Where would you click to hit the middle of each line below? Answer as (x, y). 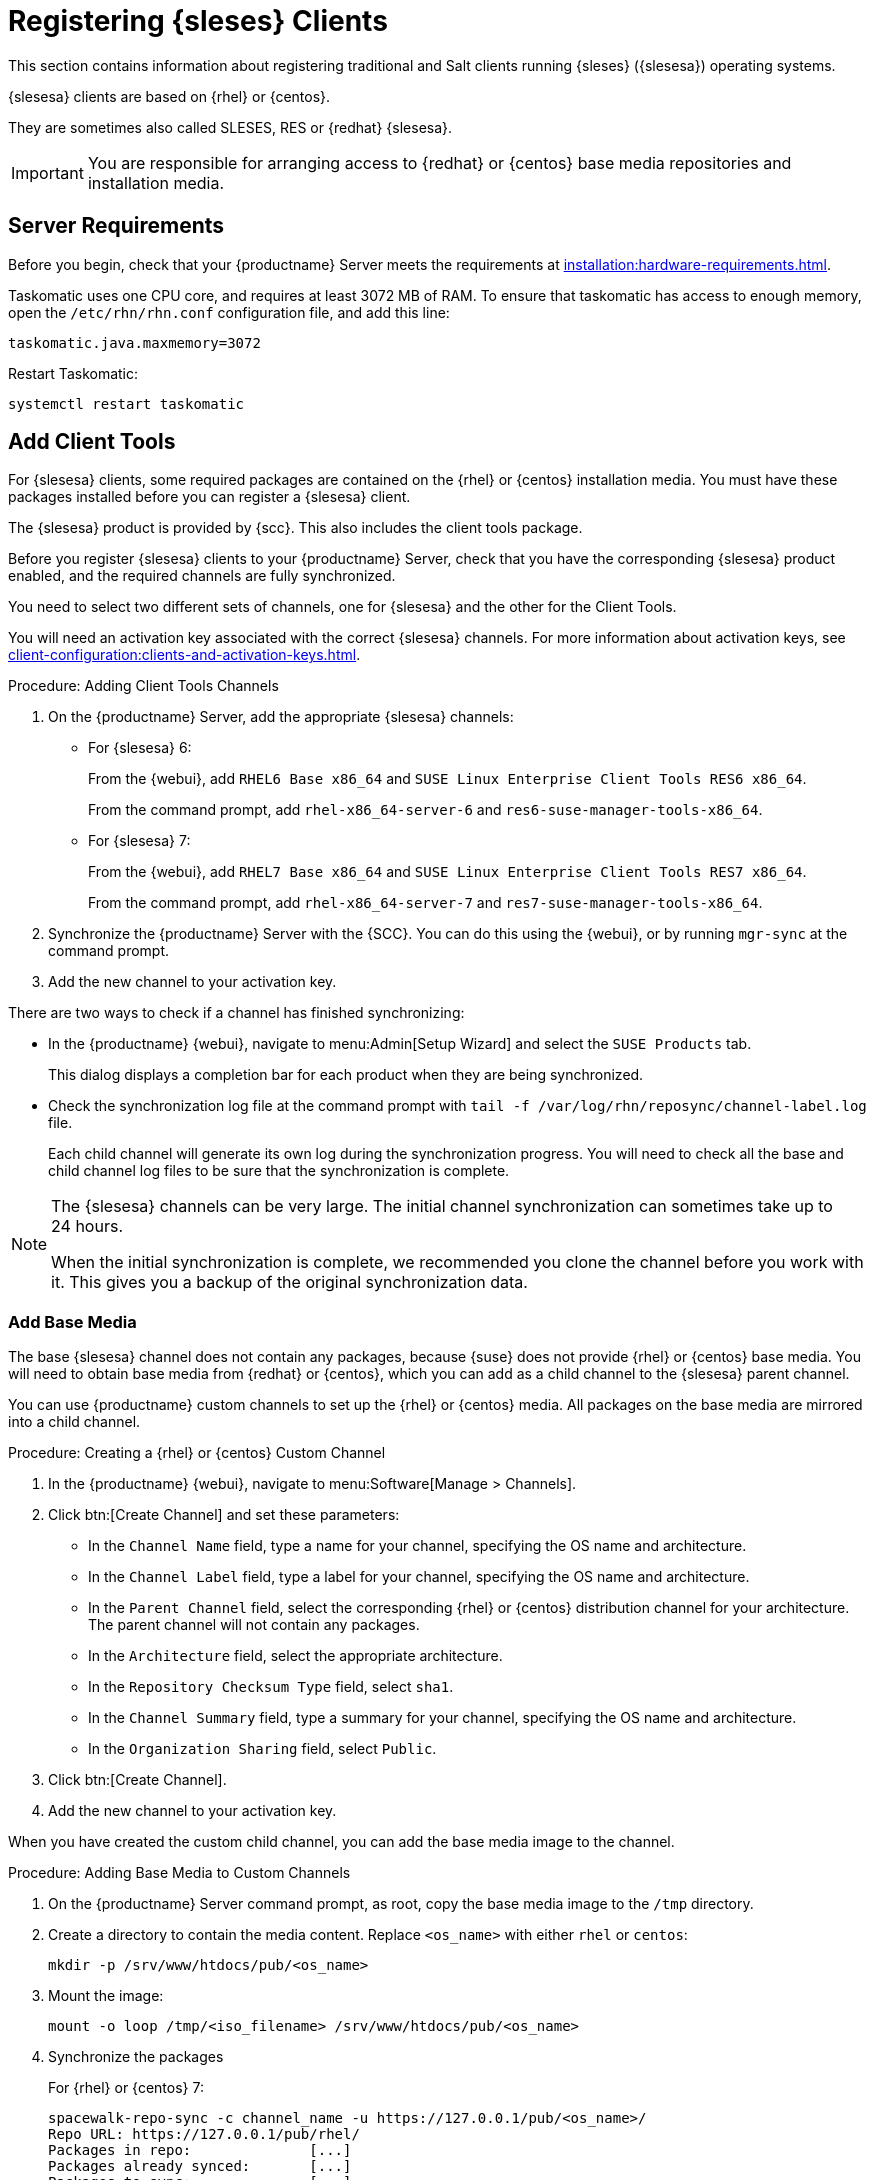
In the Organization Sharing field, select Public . (262, 1749)
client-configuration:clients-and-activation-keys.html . (184, 655)
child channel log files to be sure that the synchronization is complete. (279, 1171)
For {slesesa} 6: (140, 748)
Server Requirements (116, 226)
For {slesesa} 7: (139, 841)
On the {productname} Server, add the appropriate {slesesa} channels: (281, 717)
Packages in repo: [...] (200, 2150)
